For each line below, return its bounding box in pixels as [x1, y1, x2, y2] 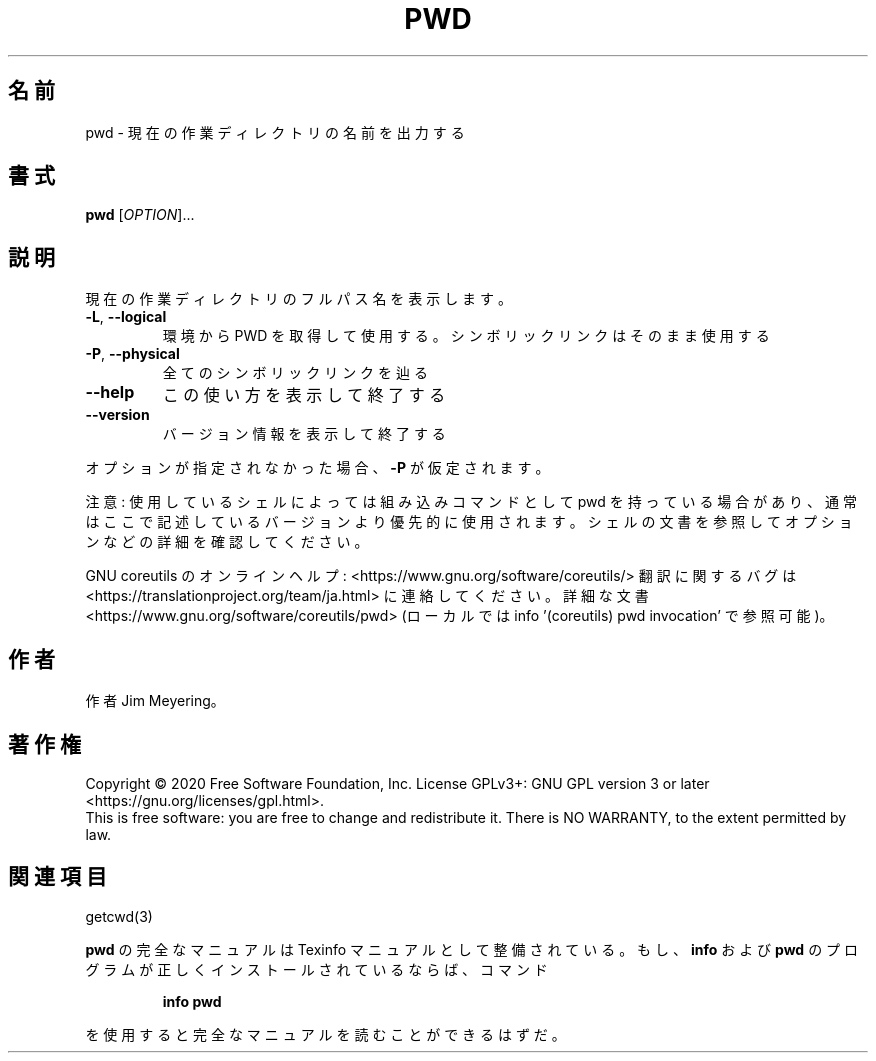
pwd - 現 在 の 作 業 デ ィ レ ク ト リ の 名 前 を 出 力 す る [85, 123, 465, 141]
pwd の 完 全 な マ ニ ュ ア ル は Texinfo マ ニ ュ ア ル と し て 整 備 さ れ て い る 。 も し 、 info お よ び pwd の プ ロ [85, 940, 858, 958]
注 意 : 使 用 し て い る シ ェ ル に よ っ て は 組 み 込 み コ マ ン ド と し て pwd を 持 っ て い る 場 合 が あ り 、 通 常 [85, 493, 857, 511]
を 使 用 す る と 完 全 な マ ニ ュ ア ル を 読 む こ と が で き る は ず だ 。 [85, 1025, 566, 1043]
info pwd [162, 992, 222, 1010]
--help [85, 382, 135, 403]
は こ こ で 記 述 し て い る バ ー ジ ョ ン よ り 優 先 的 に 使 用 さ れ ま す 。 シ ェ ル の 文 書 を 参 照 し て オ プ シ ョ [85, 513, 853, 531]
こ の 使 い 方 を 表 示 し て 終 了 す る [162, 385, 446, 406]
